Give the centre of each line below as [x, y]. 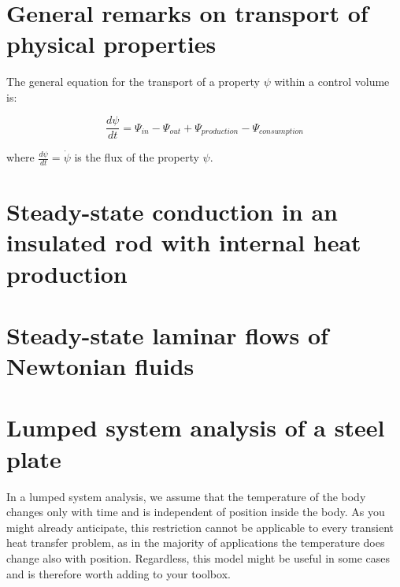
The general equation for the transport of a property [133, 81]
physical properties [111, 43]
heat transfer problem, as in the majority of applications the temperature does [196, 542]
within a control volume [332, 81]
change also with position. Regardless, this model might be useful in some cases [198, 557]
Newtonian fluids [100, 366]
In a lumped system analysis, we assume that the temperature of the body [186, 496]
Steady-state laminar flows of [167, 334]
